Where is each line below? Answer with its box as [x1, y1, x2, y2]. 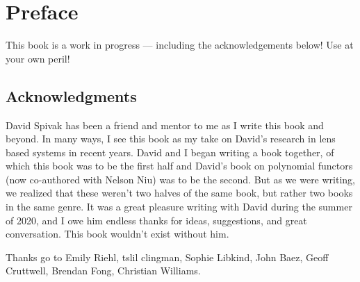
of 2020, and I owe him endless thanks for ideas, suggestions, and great [6, 213, 307, 227]
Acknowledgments [6, 85, 137, 106]
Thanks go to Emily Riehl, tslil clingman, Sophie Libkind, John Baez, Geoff [6, 249, 329, 264]
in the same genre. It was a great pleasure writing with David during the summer [6, 199, 352, 214]
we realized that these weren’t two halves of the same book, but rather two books [6, 185, 353, 200]
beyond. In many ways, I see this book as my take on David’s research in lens [6, 131, 336, 146]
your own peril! [6, 51, 70, 65]
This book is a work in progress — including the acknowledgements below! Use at [6, 38, 354, 52]
